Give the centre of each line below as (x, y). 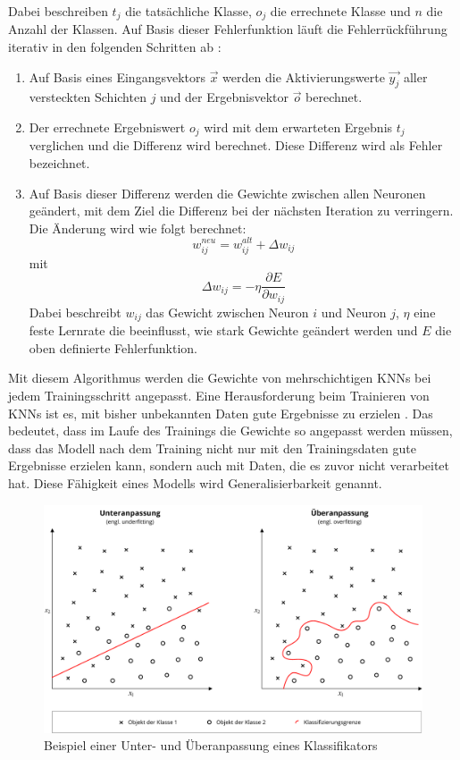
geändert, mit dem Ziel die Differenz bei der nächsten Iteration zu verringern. (241, 211)
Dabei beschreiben (58, 11)
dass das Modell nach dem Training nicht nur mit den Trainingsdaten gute (213, 448)
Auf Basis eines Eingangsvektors (117, 76)
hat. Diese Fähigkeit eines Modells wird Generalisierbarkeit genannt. (195, 483)
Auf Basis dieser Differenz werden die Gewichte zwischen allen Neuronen (227, 193)
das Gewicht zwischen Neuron (227, 312)
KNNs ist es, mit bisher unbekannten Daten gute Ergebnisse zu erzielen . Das (221, 413)
